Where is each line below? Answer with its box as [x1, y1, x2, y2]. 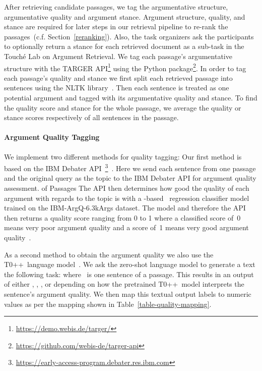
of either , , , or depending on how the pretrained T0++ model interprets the [4, 279, 244, 289]
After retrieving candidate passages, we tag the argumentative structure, [4, 2, 228, 12]
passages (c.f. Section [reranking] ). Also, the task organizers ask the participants [4, 31, 254, 41]
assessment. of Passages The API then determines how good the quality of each [4, 183, 249, 193]
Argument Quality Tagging [4, 132, 100, 142]
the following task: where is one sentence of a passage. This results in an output [4, 269, 254, 279]
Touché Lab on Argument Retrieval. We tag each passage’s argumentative [4, 50, 232, 61]
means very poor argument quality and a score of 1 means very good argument [4, 222, 249, 233]
